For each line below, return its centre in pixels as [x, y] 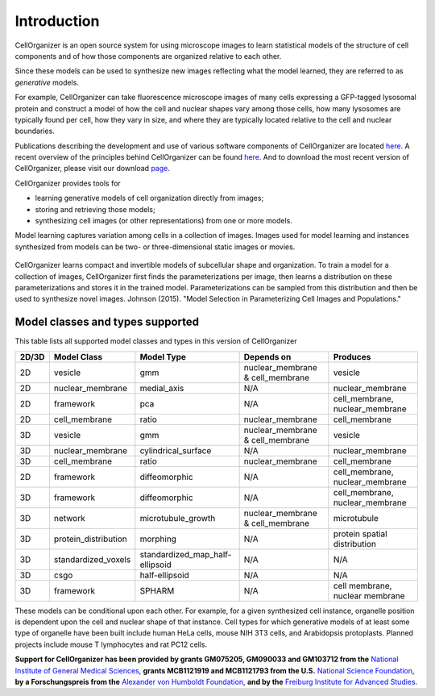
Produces [352, 356]
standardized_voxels [92, 559]
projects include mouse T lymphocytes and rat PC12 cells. [111, 644]
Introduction [57, 21]
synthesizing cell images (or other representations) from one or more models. [164, 221]
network [69, 518]
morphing [158, 539]
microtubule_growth [178, 518]
